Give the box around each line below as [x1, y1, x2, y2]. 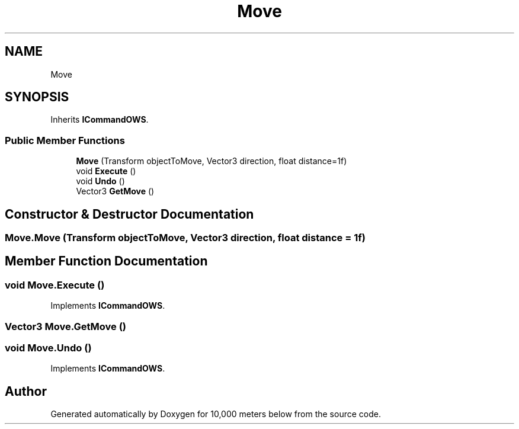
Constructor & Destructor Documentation [5, 206, 254, 222]
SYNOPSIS [5, 89, 69, 105]
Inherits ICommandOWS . [50, 114, 149, 125]
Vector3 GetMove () [76, 186, 155, 197]
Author [5, 383, 47, 399]
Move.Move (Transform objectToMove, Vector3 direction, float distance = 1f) [5, 232, 366, 244]
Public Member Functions [5, 134, 125, 146]
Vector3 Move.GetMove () [5, 320, 127, 332]
